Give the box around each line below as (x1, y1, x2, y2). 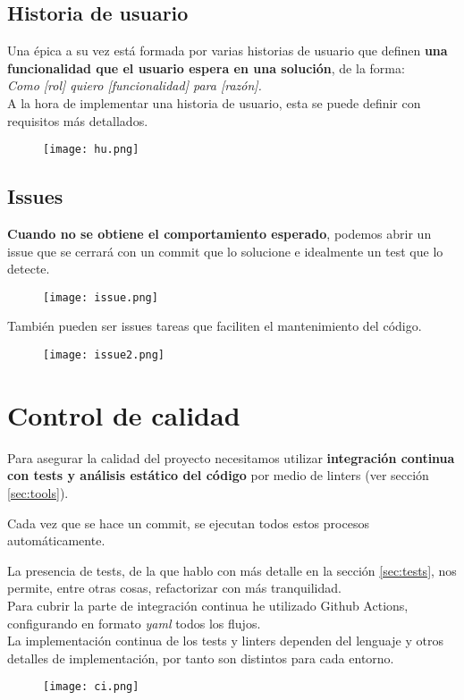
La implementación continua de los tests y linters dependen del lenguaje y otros (7, 631, 443, 650)
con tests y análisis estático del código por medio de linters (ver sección (7, 466, 429, 485)
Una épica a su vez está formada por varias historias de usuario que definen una (7, 41, 448, 60)
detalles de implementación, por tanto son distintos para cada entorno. (7, 648, 394, 667)
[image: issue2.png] (43, 349, 165, 362)
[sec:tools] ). (7, 484, 69, 502)
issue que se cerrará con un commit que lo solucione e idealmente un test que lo (7, 241, 443, 260)
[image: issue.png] (43, 291, 158, 304)
